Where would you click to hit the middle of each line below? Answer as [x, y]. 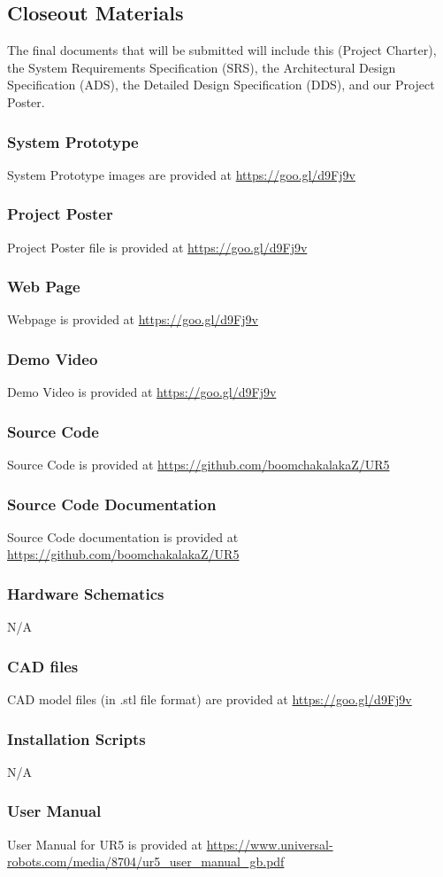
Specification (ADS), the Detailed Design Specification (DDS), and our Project [221, 85]
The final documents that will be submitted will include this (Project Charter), [222, 50]
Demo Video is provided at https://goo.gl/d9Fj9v [142, 392]
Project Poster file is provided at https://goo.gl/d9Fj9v [157, 247]
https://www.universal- [270, 844]
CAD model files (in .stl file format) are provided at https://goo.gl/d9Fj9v [210, 699]
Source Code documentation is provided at [123, 536]
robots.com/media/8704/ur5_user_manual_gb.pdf [146, 861]
